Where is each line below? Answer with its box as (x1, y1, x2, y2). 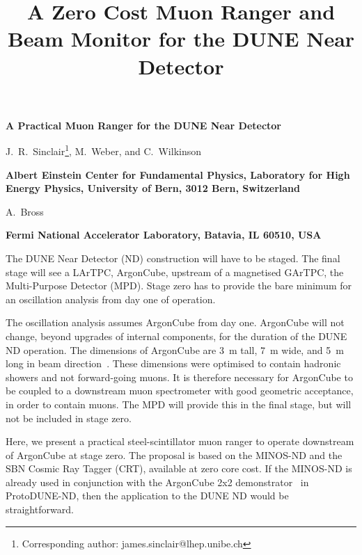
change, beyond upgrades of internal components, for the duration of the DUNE (6, 328, 347, 343)
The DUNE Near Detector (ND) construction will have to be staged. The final (6, 250, 340, 265)
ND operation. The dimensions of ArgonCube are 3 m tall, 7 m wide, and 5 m (6, 342, 344, 357)
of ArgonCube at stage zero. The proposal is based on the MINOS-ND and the (6, 447, 343, 462)
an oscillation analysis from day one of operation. (6, 291, 216, 306)
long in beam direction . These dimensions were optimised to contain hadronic (6, 356, 341, 371)
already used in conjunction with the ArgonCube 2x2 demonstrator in (6, 474, 309, 489)
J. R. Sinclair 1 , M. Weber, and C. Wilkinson (6, 142, 202, 158)
